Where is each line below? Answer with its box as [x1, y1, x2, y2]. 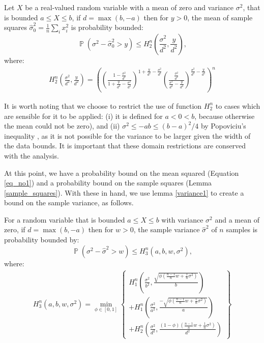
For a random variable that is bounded [4, 214, 125, 225]
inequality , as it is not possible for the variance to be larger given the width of [4, 130, 251, 141]
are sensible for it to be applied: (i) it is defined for [4, 110, 163, 121]
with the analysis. [4, 150, 59, 161]
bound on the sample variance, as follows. [4, 197, 134, 208]
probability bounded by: [4, 234, 79, 245]
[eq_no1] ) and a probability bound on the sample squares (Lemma [4, 177, 212, 188]
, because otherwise [194, 110, 255, 121]
